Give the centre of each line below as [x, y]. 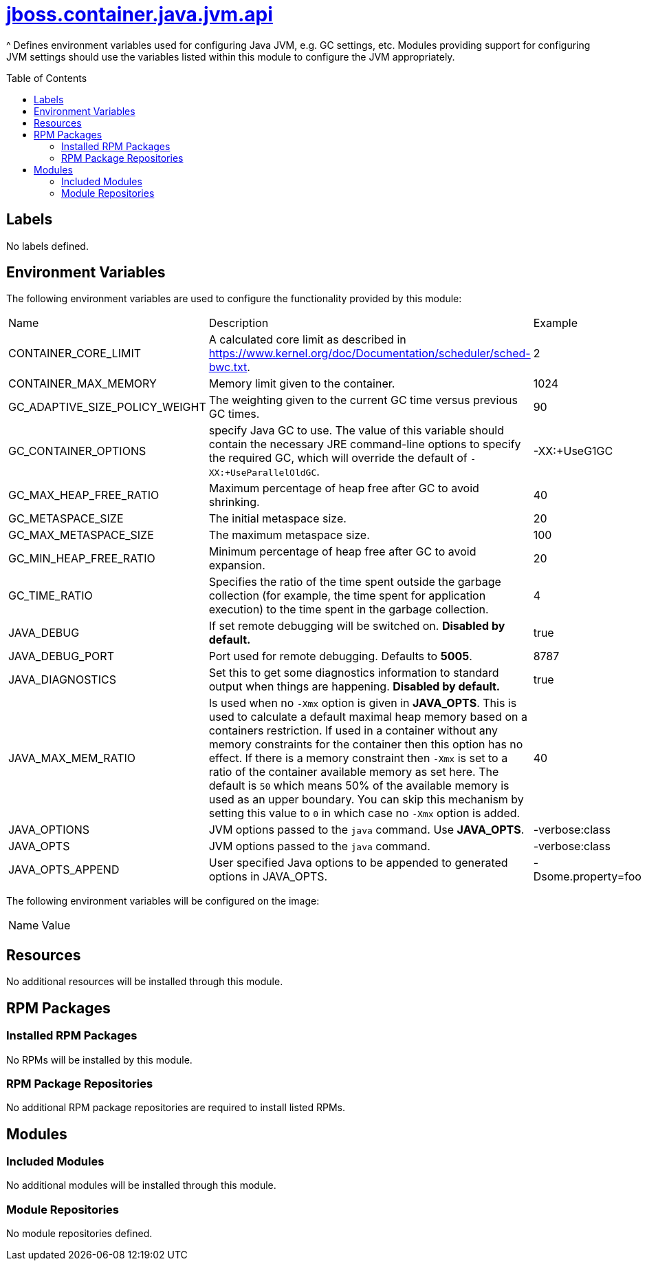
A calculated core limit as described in [307, 340]
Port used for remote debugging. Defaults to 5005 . [340, 656]
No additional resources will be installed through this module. [145, 982]
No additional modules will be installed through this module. [141, 1185]
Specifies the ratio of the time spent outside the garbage [355, 582]
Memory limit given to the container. [302, 384]
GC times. [234, 414]
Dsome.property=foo [587, 877]
